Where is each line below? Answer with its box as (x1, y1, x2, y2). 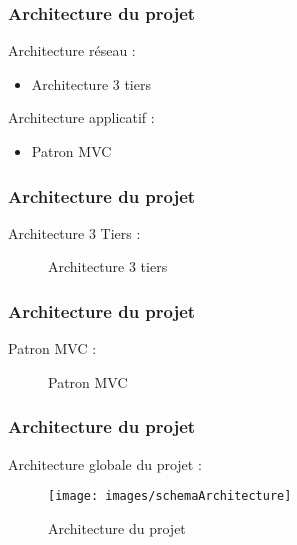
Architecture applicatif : (8, 107, 155, 128)
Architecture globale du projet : (8, 453, 202, 474)
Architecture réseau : (8, 40, 136, 61)
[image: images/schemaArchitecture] (48, 489, 292, 504)
